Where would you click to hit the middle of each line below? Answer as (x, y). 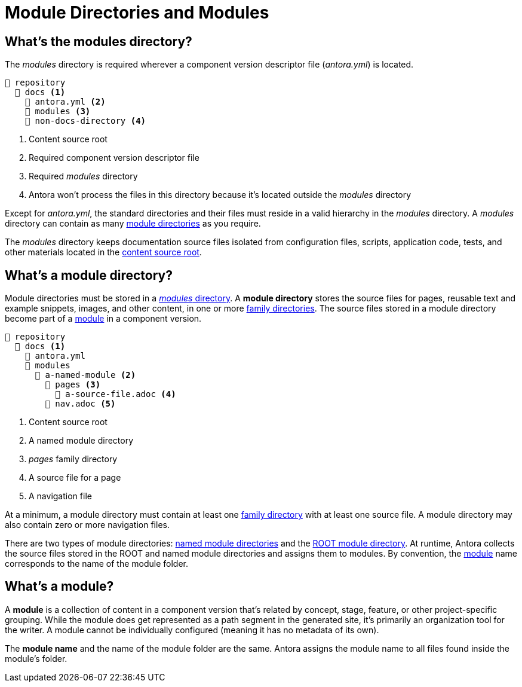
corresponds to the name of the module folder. (97, 564)
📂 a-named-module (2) (85, 375)
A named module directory (81, 441)
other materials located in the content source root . (103, 252)
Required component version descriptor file (114, 158)
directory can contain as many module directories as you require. (133, 224)
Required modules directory (83, 176)
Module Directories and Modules (137, 13)
